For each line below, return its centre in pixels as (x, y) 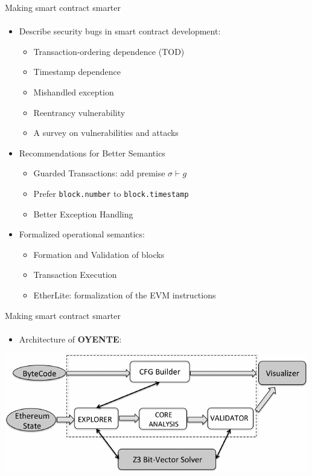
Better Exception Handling (83, 214)
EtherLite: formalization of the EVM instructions (125, 294)
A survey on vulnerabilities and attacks (106, 133)
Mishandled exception (74, 92)
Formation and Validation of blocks (99, 254)
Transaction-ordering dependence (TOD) (109, 51)
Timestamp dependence (77, 72)
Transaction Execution (75, 275)
